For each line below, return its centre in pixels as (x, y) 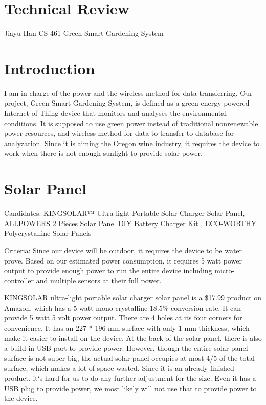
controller (19, 280)
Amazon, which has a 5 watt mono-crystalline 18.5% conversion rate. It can (123, 307)
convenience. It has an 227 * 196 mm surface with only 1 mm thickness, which (127, 328)
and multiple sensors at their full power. (99, 280)
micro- (225, 270)
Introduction (50, 68)
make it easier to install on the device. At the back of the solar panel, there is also (133, 338)
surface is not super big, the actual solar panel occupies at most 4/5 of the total (129, 358)
